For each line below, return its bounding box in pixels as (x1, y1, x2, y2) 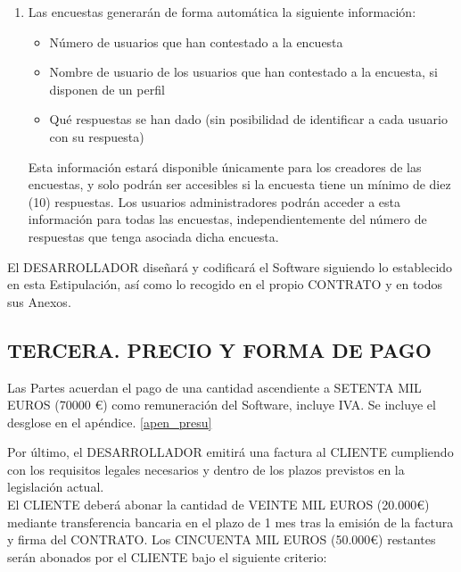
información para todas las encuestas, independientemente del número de (28, 210, 427, 228)
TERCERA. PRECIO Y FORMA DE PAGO (7, 336, 432, 363)
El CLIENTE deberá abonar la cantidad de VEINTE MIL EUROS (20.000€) (7, 495, 430, 514)
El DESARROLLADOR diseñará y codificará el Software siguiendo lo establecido (7, 257, 453, 276)
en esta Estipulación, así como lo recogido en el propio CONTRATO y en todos (7, 275, 443, 294)
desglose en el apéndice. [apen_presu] (7, 412, 212, 431)
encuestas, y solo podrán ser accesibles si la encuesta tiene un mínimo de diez (28, 175, 451, 194)
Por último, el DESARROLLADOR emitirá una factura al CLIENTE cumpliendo (7, 443, 454, 461)
